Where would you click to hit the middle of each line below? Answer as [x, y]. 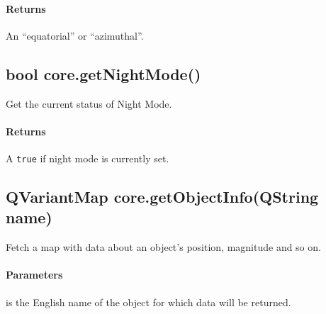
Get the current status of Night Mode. [89, 103]
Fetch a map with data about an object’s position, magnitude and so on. [163, 247]
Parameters [34, 275]
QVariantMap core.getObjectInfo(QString [162, 197]
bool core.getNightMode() [103, 73]
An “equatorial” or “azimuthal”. [75, 35]
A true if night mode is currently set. [88, 158]
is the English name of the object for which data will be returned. [148, 302]
